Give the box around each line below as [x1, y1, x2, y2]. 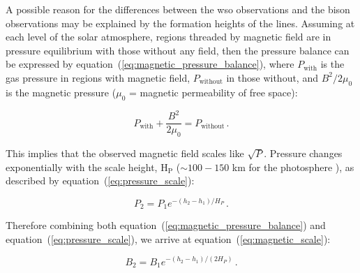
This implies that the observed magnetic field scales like [6, 145, 244, 160]
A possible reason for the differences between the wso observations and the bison [6, 2, 350, 16]
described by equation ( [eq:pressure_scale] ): [6, 173, 195, 188]
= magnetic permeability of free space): [128, 84, 298, 99]
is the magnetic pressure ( [6, 84, 117, 99]
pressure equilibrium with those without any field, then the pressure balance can [6, 43, 350, 57]
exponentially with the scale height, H [6, 159, 168, 174]
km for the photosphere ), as [232, 159, 354, 174]
